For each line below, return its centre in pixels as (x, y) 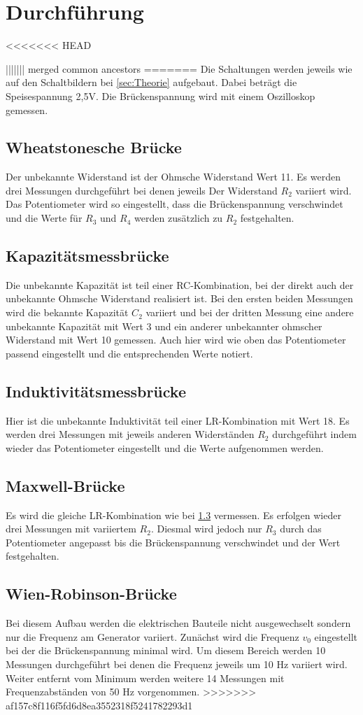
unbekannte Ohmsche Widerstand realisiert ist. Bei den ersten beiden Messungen (179, 298)
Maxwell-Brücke (65, 485)
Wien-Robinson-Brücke (91, 594)
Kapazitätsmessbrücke (87, 256)
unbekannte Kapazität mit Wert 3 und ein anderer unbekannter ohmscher (164, 326)
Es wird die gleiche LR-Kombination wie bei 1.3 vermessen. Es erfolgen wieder (173, 515)
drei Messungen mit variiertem (71, 529)
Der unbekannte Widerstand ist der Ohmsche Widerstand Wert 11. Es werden (173, 177)
